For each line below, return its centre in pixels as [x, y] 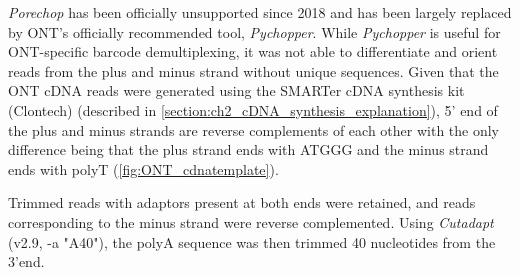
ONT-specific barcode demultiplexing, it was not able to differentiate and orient [253, 51]
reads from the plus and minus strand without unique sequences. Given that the [253, 70]
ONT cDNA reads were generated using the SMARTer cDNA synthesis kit [236, 90]
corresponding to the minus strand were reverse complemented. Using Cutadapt [251, 221]
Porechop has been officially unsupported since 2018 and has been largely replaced [260, 12]
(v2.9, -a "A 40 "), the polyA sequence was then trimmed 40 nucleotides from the [252, 241]
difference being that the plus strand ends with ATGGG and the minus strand [248, 149]
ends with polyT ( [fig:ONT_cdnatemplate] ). [143, 168]
